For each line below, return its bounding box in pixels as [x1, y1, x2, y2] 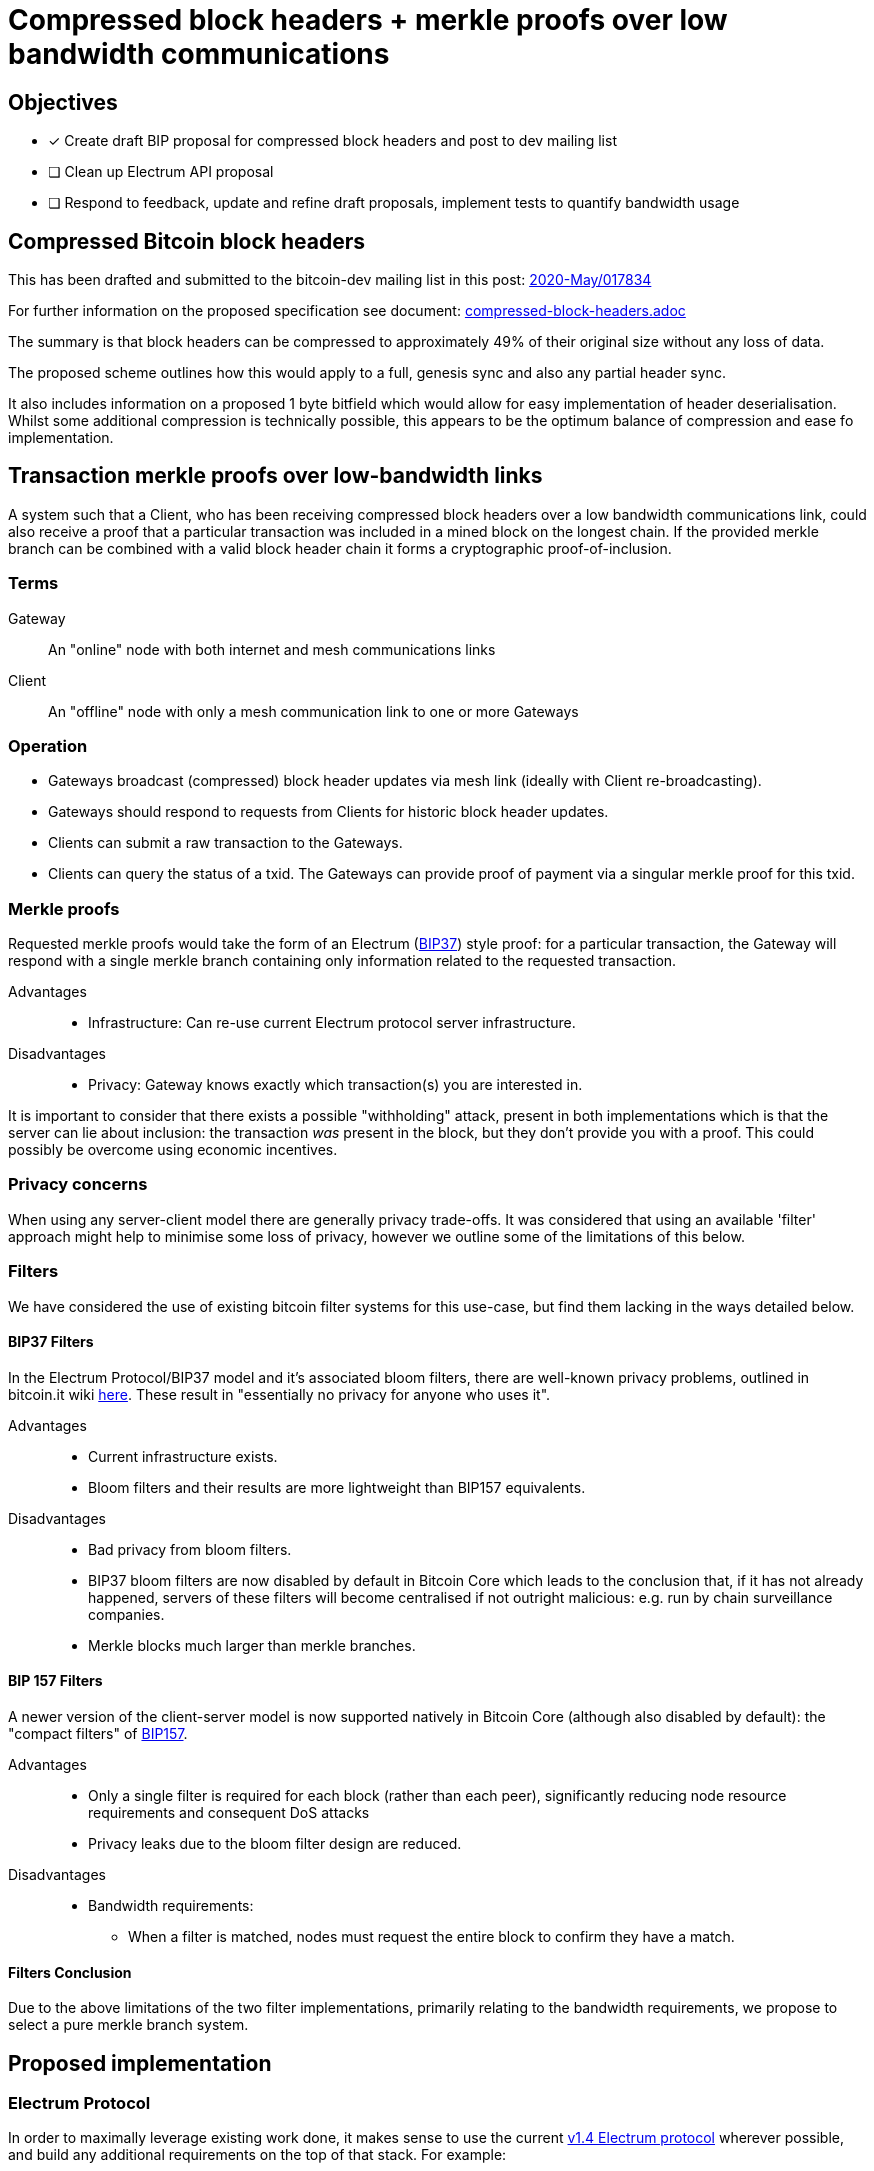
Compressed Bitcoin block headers [8, 228, 366, 254]
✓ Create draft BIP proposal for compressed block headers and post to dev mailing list [48, 132, 617, 150]
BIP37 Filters [8, 1333, 94, 1351]
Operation [8, 735, 88, 756]
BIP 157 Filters [8, 1672, 103, 1690]
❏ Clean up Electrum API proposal [48, 163, 274, 181]
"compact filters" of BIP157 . [8, 1725, 188, 1743]
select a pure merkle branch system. [8, 2016, 249, 2034]
